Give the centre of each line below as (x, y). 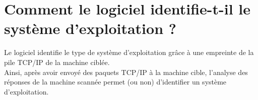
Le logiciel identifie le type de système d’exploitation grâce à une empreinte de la (129, 52)
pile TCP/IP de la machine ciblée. (57, 62)
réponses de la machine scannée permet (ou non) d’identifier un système (115, 82)
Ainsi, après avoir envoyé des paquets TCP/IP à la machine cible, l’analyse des (126, 72)
